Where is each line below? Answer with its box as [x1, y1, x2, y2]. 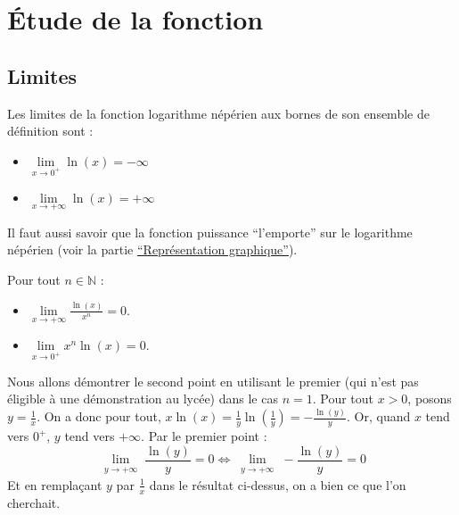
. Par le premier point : [141, 427, 267, 445]
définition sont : [7, 121, 94, 140]
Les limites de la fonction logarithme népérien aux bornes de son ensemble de [7, 104, 430, 122]
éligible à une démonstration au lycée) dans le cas [7, 389, 278, 408]
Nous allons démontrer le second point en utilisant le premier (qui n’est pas [7, 371, 419, 390]
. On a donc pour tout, [37, 407, 161, 426]
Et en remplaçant [7, 475, 102, 494]
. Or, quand [347, 407, 411, 426]
